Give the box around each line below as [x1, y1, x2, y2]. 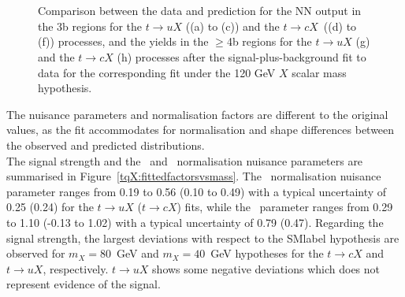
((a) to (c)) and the [185, 17, 280, 34]
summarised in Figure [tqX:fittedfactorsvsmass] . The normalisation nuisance [6, 168, 381, 184]
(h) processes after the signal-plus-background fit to [117, 48, 366, 65]
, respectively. [43, 260, 109, 277]
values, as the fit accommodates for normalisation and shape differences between [6, 121, 395, 138]
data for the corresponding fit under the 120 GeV [38, 64, 276, 80]
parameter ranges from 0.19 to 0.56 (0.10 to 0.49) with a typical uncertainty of [6, 183, 387, 199]
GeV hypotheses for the [210, 245, 324, 262]
